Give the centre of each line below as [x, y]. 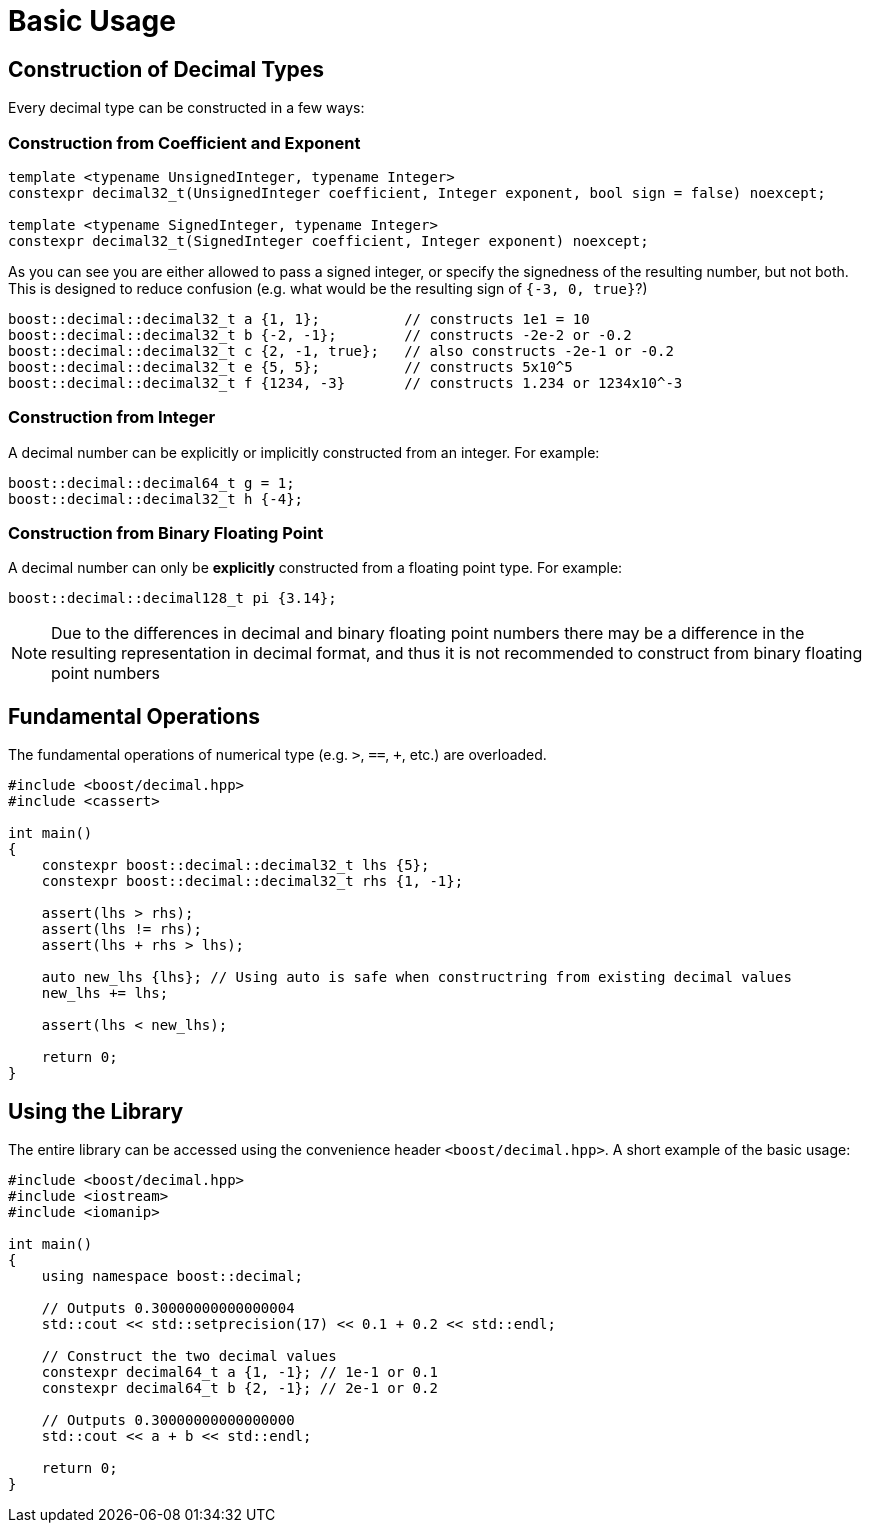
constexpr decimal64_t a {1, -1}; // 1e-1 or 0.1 [239, 1372]
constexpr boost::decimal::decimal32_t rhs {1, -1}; [252, 881]
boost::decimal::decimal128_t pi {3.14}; [172, 598]
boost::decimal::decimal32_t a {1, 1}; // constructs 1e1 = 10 [299, 318]
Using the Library [96, 1111]
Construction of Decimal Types [166, 69]
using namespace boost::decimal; [172, 1276]
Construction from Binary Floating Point [166, 533]
